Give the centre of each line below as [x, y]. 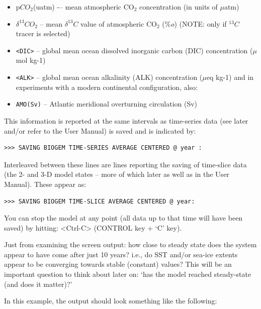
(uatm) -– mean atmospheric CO [83, 7]
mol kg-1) [31, 60]
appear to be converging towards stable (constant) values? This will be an [118, 264]
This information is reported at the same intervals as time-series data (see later [126, 120]
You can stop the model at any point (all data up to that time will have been [123, 218]
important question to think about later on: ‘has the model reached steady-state [128, 274]
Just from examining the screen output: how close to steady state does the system [130, 244]
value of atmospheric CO [119, 23]
